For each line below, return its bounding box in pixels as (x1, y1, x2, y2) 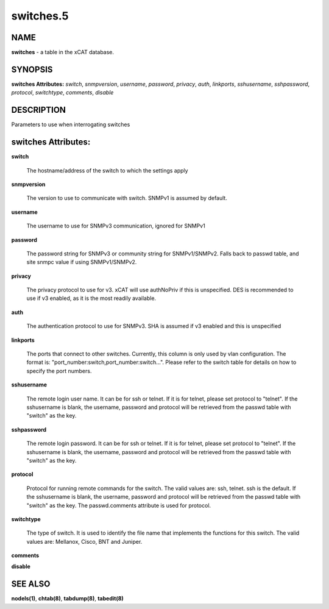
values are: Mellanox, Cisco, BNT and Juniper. (26, 538, 143, 545)
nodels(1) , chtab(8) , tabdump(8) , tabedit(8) (11, 595, 124, 602)
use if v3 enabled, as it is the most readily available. (26, 294, 157, 302)
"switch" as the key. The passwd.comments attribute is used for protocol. (26, 502, 211, 509)
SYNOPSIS (11, 64, 53, 74)
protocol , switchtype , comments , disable (11, 89, 114, 96)
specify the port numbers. (26, 367, 92, 374)
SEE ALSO (11, 579, 51, 589)
